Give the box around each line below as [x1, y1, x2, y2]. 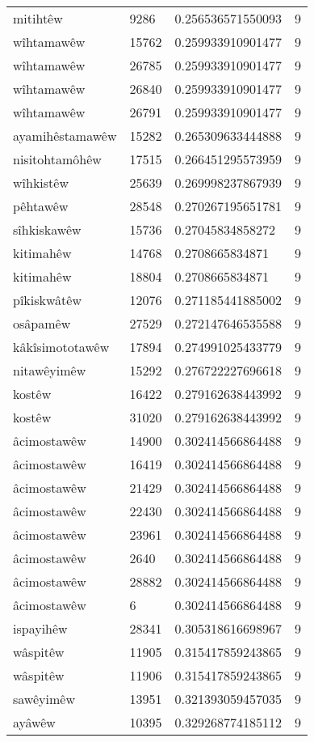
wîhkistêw [13, 173, 69, 192]
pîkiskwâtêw [13, 290, 82, 309]
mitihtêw [13, 9, 63, 28]
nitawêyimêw [13, 361, 86, 379]
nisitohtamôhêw [13, 150, 102, 168]
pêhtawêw [13, 197, 69, 215]
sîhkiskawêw [13, 220, 82, 239]
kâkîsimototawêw [13, 337, 110, 356]
